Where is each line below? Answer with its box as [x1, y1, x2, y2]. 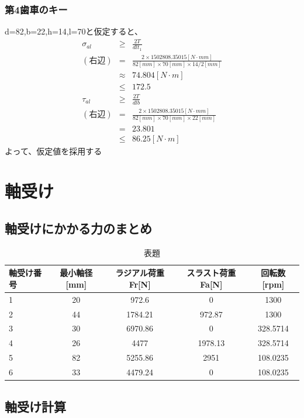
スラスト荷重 [186, 267, 236, 279]
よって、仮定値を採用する [5, 144, 102, 157]
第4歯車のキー [5, 2, 68, 16]
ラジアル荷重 [115, 267, 164, 279]
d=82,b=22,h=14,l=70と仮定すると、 [5, 25, 143, 37]
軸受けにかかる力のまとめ [5, 219, 152, 237]
